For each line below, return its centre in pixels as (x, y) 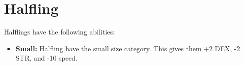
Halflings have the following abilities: (59, 32)
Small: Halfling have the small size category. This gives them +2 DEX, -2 (128, 48)
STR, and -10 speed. (46, 58)
